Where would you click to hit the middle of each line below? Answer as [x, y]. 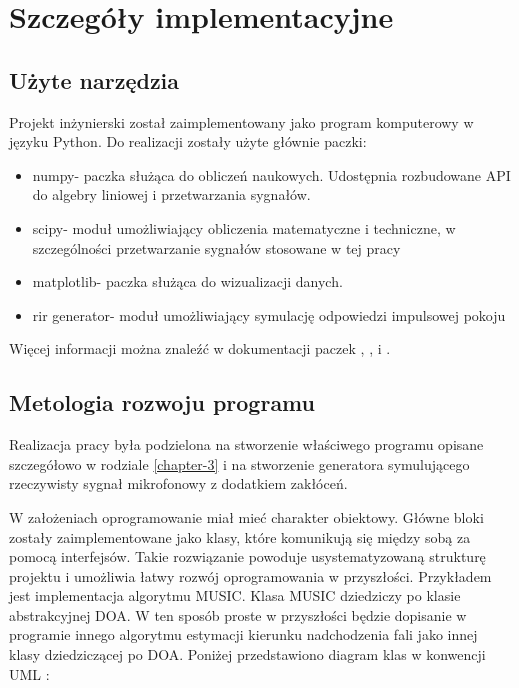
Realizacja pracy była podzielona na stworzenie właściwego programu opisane [246, 444]
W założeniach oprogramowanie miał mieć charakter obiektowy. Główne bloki [246, 516]
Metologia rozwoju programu [162, 402]
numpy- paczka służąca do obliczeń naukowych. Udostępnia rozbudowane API [271, 174]
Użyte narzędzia [94, 79]
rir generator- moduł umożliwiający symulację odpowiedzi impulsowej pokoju [269, 314]
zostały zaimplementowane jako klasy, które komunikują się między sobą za [240, 536]
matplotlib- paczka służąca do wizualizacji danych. [187, 281]
